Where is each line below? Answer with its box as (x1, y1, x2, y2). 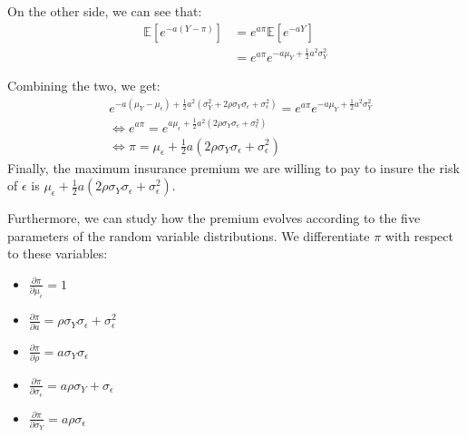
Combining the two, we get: (7, 75, 161, 94)
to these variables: (7, 244, 108, 263)
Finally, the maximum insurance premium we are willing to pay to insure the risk (7, 158, 460, 177)
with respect (384, 226, 453, 245)
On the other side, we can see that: (7, 2, 202, 20)
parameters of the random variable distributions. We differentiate (7, 226, 370, 245)
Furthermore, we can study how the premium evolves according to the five (7, 209, 421, 228)
